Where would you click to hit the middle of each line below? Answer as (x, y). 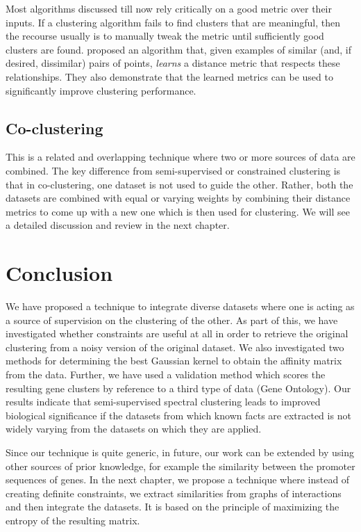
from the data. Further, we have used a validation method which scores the (166, 374)
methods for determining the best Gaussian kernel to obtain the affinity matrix (174, 361)
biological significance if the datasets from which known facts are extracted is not (178, 415)
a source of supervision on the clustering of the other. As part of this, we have (172, 320)
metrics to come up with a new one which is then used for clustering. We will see (178, 211)
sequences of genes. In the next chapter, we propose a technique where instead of (178, 479)
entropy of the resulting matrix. (73, 520)
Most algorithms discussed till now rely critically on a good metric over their (169, 8)
